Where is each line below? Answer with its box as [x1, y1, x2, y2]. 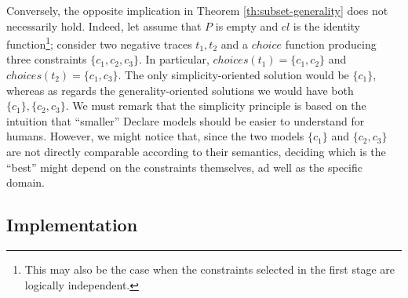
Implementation [6, 213, 138, 237]
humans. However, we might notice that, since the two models [6, 128, 304, 144]
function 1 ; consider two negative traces [6, 34, 192, 52]
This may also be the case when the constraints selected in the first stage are [24, 260, 395, 277]
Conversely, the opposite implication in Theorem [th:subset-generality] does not [6, 2, 388, 18]
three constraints [6, 51, 87, 67]
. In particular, [138, 51, 209, 67]
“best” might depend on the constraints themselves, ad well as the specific [6, 158, 362, 175]
